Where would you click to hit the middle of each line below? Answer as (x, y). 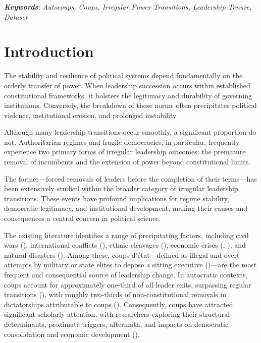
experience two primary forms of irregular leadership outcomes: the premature (125, 152)
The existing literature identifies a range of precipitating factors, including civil (126, 235)
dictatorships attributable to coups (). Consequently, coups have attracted (119, 304)
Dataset (16, 16)
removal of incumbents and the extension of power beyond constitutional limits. (127, 162)
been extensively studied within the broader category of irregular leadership (121, 188)
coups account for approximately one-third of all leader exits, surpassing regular (128, 284)
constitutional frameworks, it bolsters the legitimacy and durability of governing (128, 95)
